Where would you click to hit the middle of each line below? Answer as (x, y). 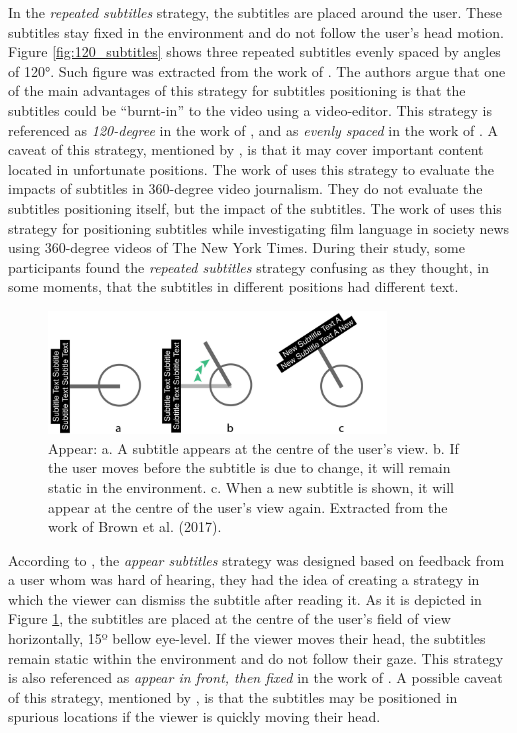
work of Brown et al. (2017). (135, 526)
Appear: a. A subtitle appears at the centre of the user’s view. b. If (253, 447)
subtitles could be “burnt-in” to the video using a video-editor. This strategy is (250, 109)
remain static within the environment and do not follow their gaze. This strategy (256, 657)
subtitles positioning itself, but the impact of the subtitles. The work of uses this (255, 207)
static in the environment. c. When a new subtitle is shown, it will (251, 486)
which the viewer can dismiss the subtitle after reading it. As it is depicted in (245, 598)
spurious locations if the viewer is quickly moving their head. (194, 716)
